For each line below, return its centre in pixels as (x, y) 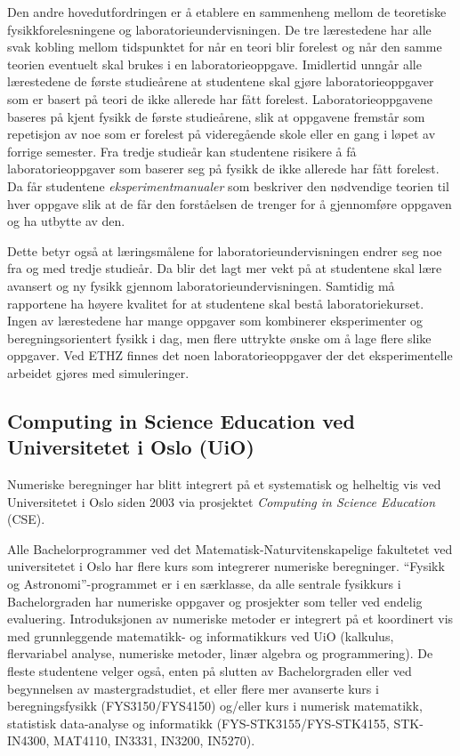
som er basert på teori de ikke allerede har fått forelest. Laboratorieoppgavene (220, 98)
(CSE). (26, 519)
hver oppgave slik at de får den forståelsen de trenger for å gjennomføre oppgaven (230, 203)
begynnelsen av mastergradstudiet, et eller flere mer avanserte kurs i (193, 688)
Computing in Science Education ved (181, 420)
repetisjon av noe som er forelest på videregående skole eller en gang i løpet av (222, 134)
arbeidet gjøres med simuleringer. (98, 372)
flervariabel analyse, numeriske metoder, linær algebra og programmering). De (220, 653)
